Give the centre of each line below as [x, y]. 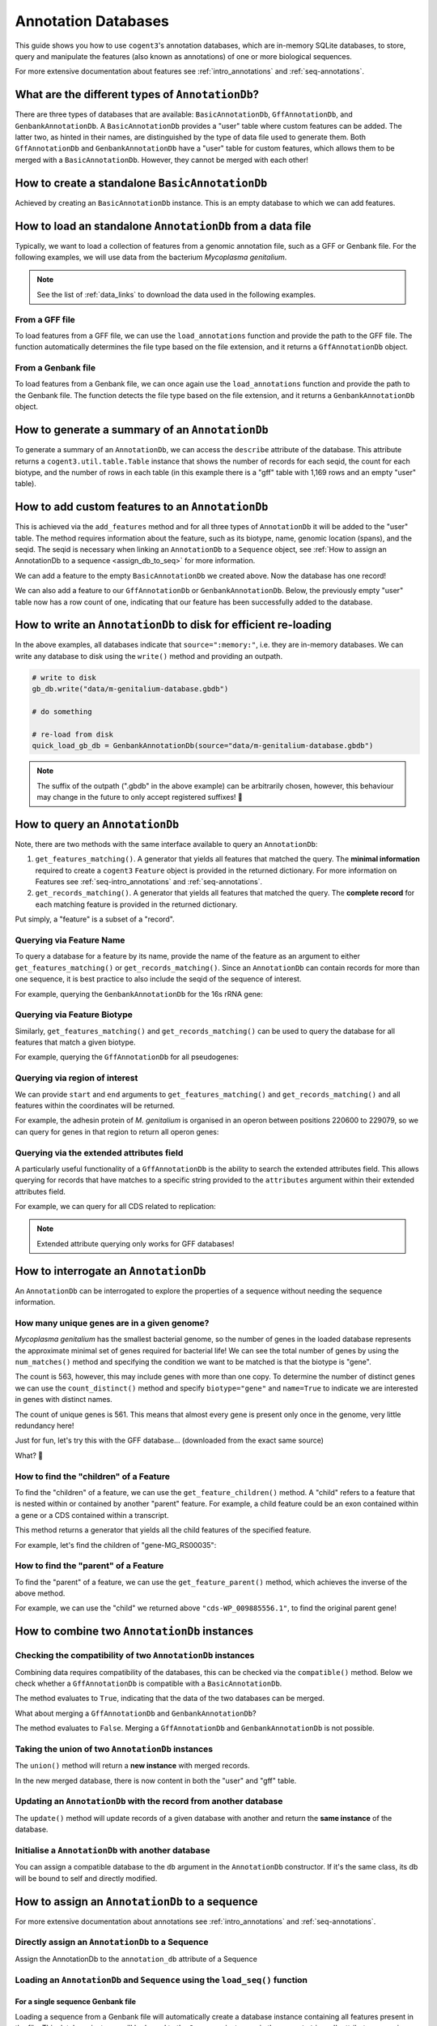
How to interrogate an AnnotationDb [110, 1271]
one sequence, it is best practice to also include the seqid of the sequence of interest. [158, 979]
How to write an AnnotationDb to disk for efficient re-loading [173, 625]
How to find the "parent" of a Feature [89, 1566]
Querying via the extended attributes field [99, 1152]
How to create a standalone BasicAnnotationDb [141, 183]
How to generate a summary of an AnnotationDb [142, 430]
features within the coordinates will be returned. [95, 1105]
